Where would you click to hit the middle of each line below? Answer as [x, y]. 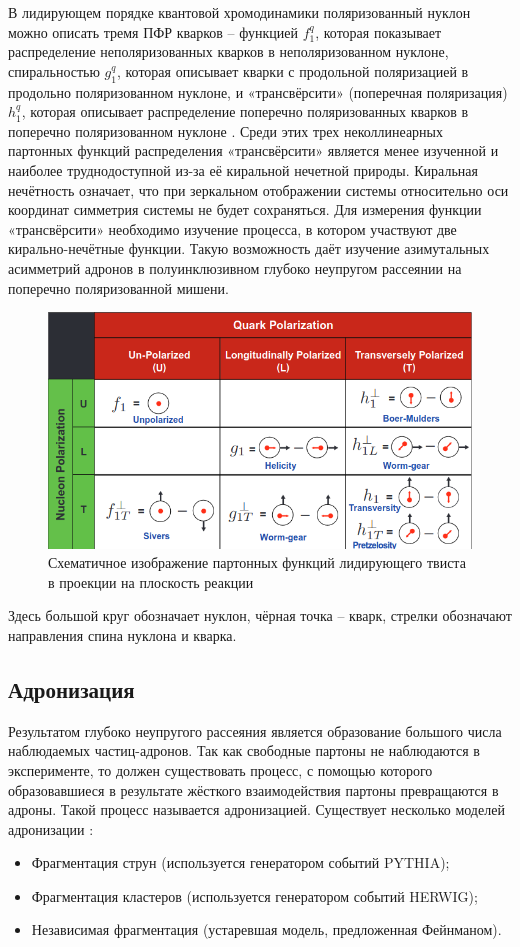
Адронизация [71, 688]
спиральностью [54, 70]
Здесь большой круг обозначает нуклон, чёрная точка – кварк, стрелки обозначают [260, 615]
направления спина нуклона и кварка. [122, 634]
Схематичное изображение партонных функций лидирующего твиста [257, 562]
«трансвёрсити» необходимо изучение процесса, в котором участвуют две [232, 228]
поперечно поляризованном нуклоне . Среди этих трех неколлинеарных [225, 130]
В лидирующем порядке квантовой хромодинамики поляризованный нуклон [239, 12]
